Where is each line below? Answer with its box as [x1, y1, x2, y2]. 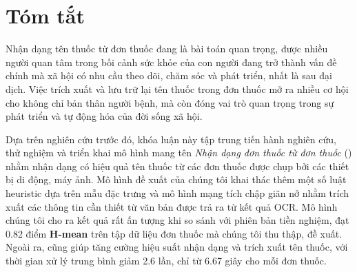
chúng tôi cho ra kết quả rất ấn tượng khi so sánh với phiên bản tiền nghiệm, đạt [6, 213, 349, 227]
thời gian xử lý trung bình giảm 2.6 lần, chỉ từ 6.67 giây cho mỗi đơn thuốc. [6, 253, 327, 268]
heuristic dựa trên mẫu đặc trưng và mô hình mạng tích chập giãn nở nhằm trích [6, 186, 349, 200]
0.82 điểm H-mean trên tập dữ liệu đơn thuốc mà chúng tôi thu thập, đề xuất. [6, 226, 343, 240]
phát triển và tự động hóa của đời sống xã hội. [6, 109, 203, 123]
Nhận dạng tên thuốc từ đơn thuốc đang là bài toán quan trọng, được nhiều [6, 41, 328, 56]
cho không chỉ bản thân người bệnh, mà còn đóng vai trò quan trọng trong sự [6, 95, 334, 109]
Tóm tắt [6, 1, 85, 30]
